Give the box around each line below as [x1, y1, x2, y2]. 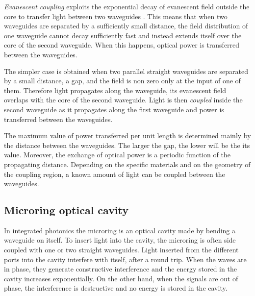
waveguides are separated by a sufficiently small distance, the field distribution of [4, 21, 248, 31]
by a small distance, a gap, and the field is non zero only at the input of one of [4, 75, 241, 86]
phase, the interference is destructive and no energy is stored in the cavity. [4, 283, 228, 293]
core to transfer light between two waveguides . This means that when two [4, 11, 228, 21]
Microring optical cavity [4, 202, 129, 218]
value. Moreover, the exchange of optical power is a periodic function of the [4, 149, 230, 160]
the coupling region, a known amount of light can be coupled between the [4, 169, 225, 179]
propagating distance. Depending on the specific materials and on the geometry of [4, 159, 251, 169]
